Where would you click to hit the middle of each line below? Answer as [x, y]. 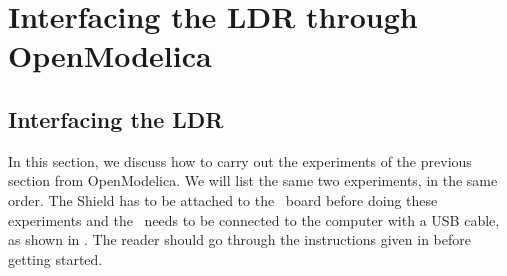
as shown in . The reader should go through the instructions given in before [239, 239]
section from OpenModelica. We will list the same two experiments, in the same [253, 180]
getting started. [55, 258]
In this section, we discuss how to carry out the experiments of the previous [240, 160]
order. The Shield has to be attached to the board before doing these [223, 199]
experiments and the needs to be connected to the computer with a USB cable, [254, 219]
